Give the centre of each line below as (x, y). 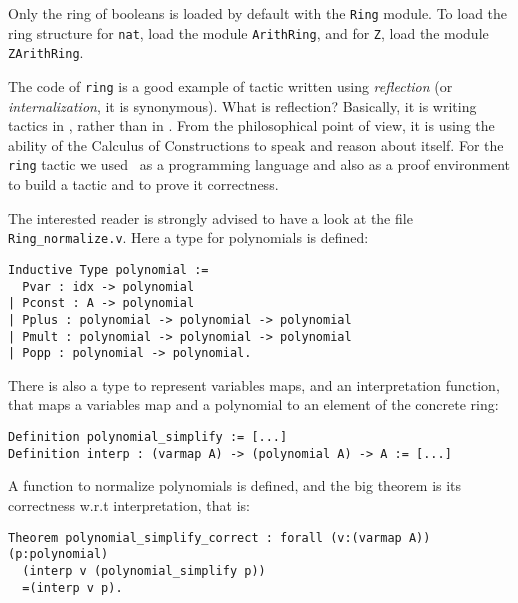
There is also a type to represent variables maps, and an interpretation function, (254, 384)
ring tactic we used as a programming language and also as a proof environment (259, 164)
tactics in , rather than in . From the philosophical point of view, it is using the (251, 125)
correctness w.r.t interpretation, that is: (129, 504)
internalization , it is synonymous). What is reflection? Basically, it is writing (242, 105)
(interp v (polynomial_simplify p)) (144, 570)
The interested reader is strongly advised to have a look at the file (210, 217)
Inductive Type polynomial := (108, 269)
